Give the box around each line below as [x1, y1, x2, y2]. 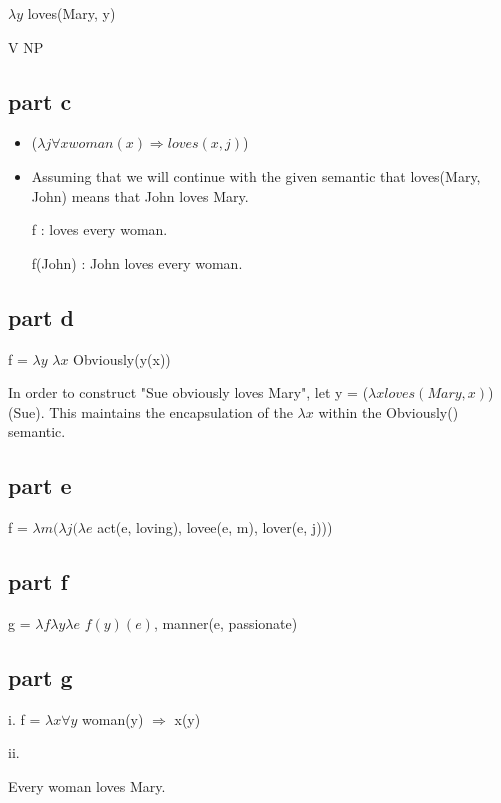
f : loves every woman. [31, 219, 168, 240]
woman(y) [82, 708, 144, 729]
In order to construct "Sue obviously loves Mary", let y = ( [8, 382, 369, 403]
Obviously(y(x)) [73, 348, 171, 369]
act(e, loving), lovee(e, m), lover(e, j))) [97, 517, 333, 538]
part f [8, 566, 68, 597]
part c [8, 85, 72, 116]
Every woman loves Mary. [8, 775, 166, 796]
